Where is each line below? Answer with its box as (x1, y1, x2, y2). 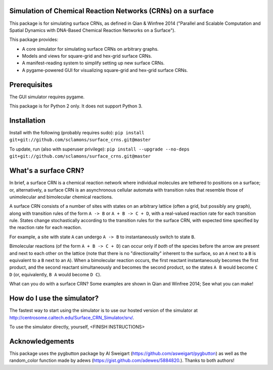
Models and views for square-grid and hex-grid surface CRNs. (22, 53, 152, 59)
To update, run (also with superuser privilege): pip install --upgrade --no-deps (9, 146, 190, 152)
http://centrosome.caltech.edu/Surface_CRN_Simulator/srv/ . (9, 314, 134, 320)
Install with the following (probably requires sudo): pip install (9, 130, 145, 136)
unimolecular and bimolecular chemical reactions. (9, 194, 113, 200)
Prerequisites (9, 80, 53, 89)
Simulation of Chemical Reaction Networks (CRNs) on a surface (9, 7, 214, 15)
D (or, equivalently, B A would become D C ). (9, 271, 102, 277)
